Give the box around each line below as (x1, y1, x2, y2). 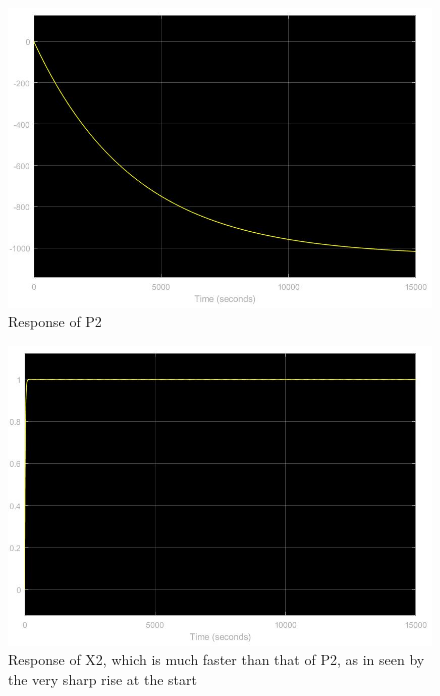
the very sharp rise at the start (8, 669, 197, 690)
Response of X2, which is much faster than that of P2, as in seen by (8, 649, 425, 670)
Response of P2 (8, 311, 102, 332)
